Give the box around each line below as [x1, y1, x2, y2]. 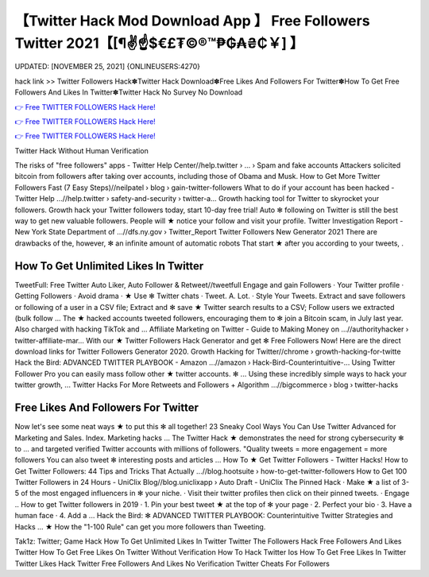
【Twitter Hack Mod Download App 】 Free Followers [14, 12, 370, 29]
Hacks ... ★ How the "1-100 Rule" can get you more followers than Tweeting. [14, 521, 266, 532]
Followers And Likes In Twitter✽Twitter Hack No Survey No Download [14, 87, 243, 97]
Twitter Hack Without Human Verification [14, 145, 149, 155]
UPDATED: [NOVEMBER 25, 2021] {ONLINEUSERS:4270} [14, 62, 200, 72]
